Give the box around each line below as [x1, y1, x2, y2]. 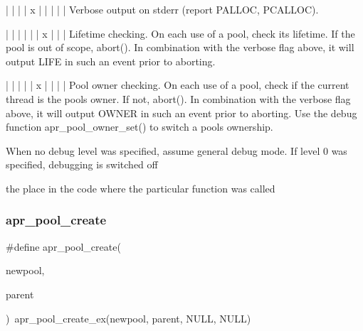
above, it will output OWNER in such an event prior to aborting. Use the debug [6, 105, 357, 120]
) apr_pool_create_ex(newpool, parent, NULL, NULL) [6, 310, 251, 325]
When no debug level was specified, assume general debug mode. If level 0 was [6, 143, 347, 158]
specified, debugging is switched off [6, 157, 158, 172]
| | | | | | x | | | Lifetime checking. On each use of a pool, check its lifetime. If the [6, 26, 355, 40]
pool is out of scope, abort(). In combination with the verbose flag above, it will [6, 40, 354, 55]
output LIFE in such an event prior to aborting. [6, 53, 216, 68]
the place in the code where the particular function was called [6, 180, 275, 195]
